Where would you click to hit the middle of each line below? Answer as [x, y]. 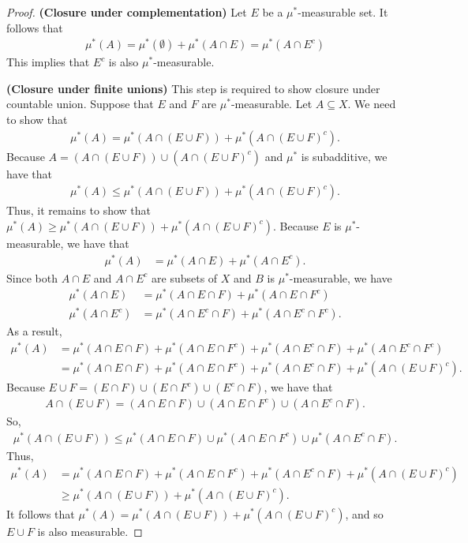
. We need [372, 104]
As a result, [34, 331]
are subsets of [185, 277]
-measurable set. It [343, 12]
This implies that [48, 62]
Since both [32, 277]
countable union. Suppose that [80, 104]
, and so [364, 513]
